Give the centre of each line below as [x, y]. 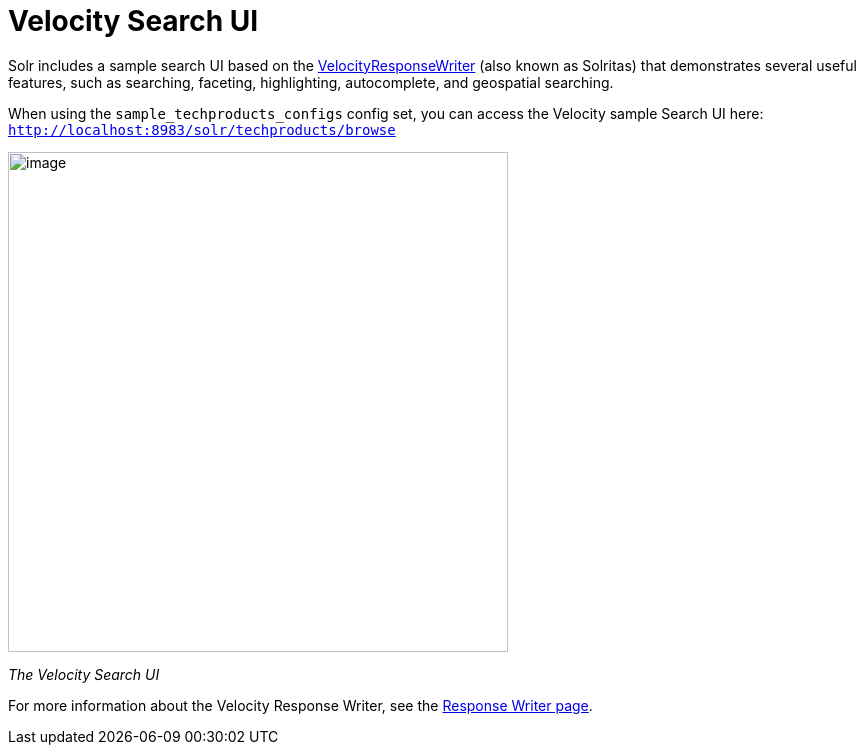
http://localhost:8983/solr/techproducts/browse [202, 129]
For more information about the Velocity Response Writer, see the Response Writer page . [300, 705]
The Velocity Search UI [84, 674]
